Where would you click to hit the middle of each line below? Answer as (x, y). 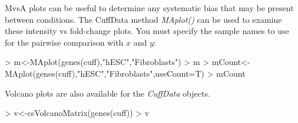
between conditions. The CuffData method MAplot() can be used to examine (143, 19)
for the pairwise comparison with (64, 42)
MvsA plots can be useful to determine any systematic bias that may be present (149, 8)
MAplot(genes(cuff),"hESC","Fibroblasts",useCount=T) (105, 73)
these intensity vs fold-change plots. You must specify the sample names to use (147, 31)
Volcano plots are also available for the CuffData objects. (107, 93)
